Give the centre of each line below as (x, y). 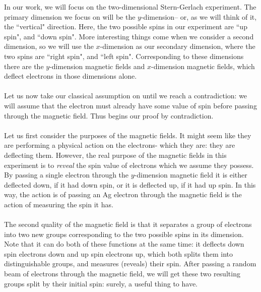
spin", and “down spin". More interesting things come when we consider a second (129, 36)
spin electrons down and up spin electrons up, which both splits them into (119, 253)
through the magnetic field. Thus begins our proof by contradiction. (109, 115)
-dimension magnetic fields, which (203, 66)
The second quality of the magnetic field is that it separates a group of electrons (128, 224)
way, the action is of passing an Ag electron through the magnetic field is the (123, 194)
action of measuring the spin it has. (59, 204)
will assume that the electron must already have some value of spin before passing (130, 105)
